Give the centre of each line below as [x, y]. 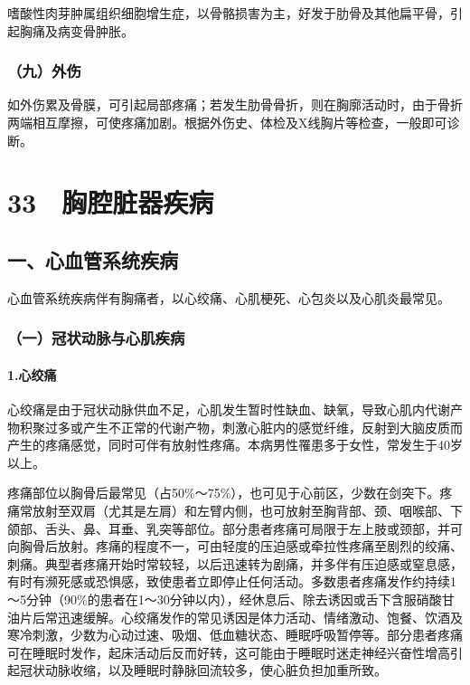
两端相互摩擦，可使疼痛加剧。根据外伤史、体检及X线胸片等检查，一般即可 [227, 122]
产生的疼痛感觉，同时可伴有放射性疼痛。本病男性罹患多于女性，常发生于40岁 [235, 445]
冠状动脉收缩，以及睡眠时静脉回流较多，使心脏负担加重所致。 [203, 670]
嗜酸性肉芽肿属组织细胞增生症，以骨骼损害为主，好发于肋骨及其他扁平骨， [229, 13]
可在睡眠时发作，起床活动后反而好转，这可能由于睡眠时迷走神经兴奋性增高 [229, 652]
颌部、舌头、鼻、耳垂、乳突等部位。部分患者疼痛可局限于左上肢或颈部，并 [229, 528]
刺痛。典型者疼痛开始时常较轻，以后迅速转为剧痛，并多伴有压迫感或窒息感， [235, 563]
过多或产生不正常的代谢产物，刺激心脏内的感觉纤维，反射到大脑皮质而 [254, 427]
